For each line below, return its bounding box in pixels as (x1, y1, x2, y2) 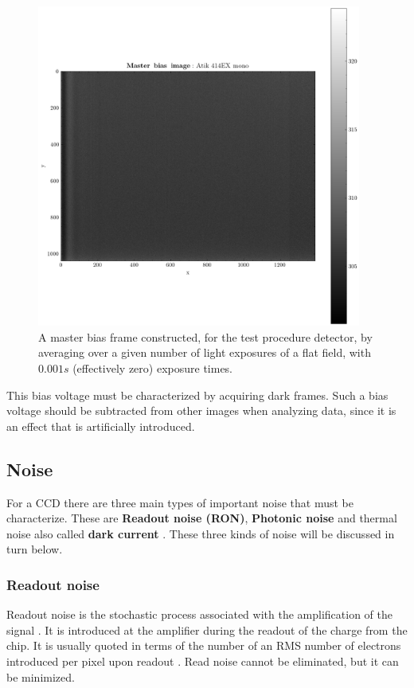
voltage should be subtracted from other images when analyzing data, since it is (6, 402, 396, 419)
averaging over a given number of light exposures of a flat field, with (38, 344, 371, 361)
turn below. (6, 541, 63, 557)
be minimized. (6, 668, 75, 685)
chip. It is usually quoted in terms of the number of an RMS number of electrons (6, 637, 401, 654)
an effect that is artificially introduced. (6, 417, 195, 434)
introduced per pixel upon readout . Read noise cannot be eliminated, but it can (6, 652, 399, 669)
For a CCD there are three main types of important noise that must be (6, 494, 353, 510)
